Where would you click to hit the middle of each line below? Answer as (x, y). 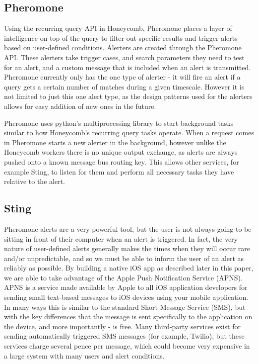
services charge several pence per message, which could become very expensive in (127, 346)
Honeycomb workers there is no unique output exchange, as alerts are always (121, 152)
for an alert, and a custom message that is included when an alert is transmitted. (128, 67)
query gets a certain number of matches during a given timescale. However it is (124, 86)
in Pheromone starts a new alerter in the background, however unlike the (115, 142)
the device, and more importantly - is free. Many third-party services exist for (122, 326)
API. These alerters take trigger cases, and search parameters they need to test (124, 57)
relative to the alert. (34, 181)
